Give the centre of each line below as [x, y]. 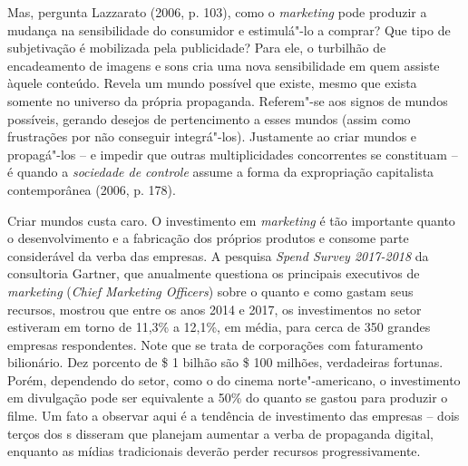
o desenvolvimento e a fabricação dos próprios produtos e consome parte [208, 238]
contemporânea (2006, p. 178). [92, 189]
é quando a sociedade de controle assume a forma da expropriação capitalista [221, 172]
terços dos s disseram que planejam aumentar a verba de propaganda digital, [220, 433]
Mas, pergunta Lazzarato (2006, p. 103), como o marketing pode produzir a [217, 12]
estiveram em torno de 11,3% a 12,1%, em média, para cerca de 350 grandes [219, 327]
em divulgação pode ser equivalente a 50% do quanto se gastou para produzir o [228, 398]
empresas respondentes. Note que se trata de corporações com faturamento [215, 344]
